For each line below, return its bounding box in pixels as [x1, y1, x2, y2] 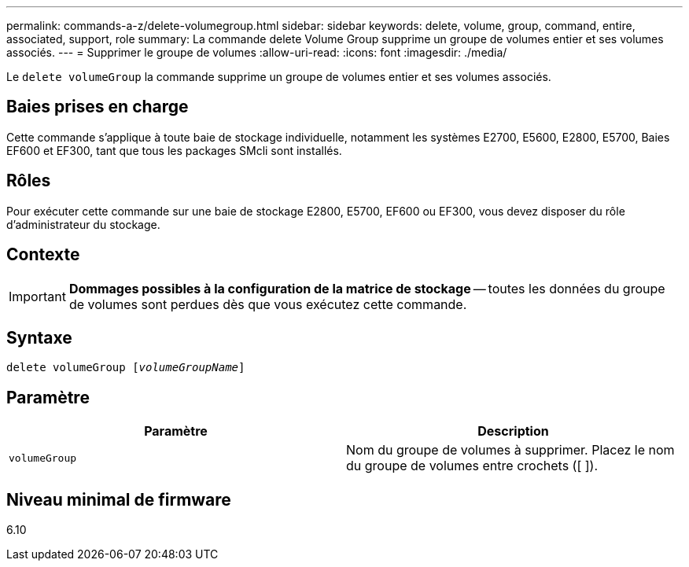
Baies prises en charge [6, 97, 189, 117]
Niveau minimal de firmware [6, 489, 231, 510]
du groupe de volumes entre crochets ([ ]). [346, 458, 599, 474]
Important [9, 288, 66, 304]
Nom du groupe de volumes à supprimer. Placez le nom [346, 442, 675, 458]
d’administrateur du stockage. [6, 217, 160, 231]
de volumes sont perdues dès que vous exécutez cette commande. [68, 296, 467, 312]
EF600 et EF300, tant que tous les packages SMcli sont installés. [6, 143, 342, 157]
